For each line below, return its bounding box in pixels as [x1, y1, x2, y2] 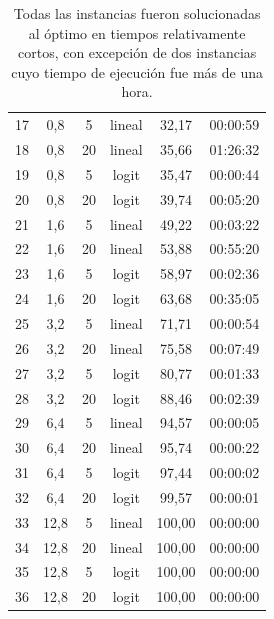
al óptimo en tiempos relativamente [28, 22, 246, 43]
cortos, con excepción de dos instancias [17, 42, 257, 63]
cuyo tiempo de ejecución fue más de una [11, 61, 263, 82]
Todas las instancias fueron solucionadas [13, 3, 261, 23]
